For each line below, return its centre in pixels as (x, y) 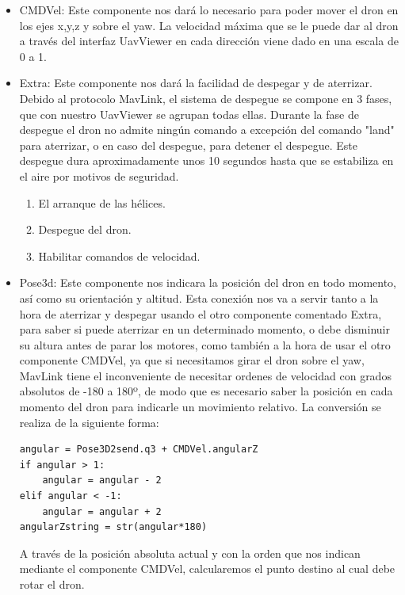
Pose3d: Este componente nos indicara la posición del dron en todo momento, (208, 282)
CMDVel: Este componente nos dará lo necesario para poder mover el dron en (209, 10)
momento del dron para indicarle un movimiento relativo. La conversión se (200, 407)
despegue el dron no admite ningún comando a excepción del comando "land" (207, 130)
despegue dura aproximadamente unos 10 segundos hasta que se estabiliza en (206, 160)
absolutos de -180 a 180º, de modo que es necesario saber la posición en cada (206, 391)
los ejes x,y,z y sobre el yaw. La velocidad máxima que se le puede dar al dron (209, 25)
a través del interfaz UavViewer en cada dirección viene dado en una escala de (209, 41)
